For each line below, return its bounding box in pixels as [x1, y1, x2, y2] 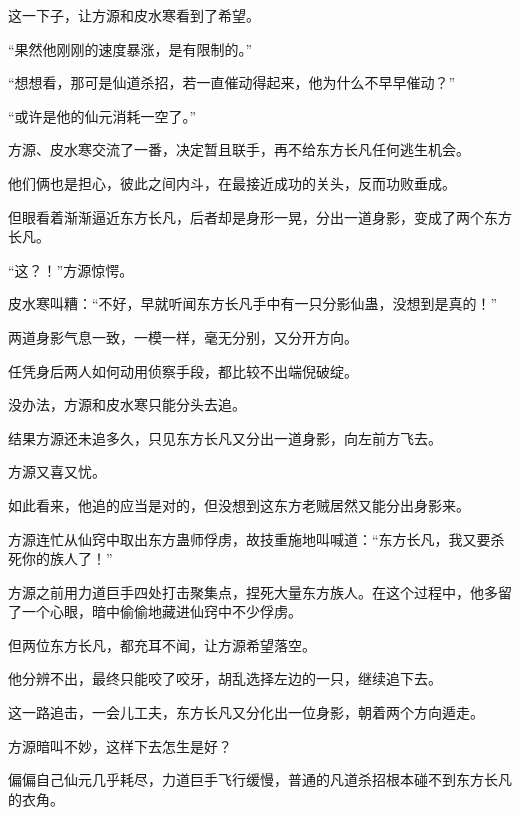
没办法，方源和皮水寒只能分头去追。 [8, 394, 246, 415]
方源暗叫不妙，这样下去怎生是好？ [8, 735, 232, 756]
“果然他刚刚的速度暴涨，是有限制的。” [8, 38, 253, 59]
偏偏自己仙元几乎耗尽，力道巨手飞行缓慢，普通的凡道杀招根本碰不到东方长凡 [8, 769, 512, 790]
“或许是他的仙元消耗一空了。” [8, 105, 197, 126]
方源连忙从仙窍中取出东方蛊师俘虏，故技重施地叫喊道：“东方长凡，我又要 [8, 528, 491, 549]
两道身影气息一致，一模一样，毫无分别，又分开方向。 [8, 326, 358, 347]
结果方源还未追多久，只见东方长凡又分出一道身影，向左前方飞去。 [8, 427, 442, 448]
